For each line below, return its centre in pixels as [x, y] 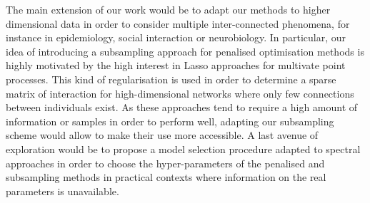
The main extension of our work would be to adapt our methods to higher [168, 9]
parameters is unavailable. [62, 191]
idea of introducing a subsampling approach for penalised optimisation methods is [185, 51]
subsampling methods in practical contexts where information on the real [166, 177]
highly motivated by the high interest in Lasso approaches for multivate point [176, 65]
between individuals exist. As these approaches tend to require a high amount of [182, 107]
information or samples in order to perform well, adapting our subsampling [170, 121]
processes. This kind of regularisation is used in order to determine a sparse [171, 79]
